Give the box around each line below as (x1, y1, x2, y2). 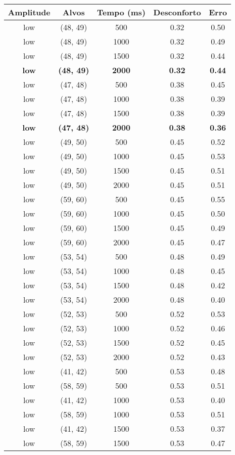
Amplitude (8, 6, 50, 18)
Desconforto (153, 6, 201, 18)
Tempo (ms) (97, 6, 146, 18)
